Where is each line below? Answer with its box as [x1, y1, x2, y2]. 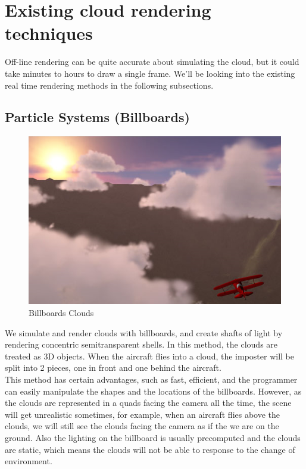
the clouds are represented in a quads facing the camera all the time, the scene [5, 396, 292, 409]
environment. [5, 455, 52, 467]
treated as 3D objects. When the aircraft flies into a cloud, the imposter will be [5, 349, 294, 362]
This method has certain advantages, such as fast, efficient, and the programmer [5, 373, 298, 385]
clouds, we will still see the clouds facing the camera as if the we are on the [5, 420, 279, 432]
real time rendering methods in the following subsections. [5, 79, 214, 91]
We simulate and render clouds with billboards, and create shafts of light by [5, 326, 283, 339]
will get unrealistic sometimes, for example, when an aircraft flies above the [5, 408, 280, 420]
